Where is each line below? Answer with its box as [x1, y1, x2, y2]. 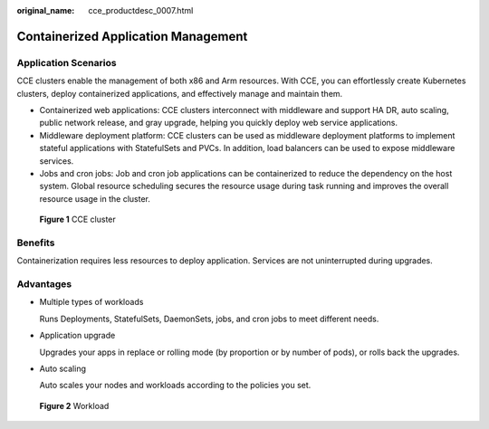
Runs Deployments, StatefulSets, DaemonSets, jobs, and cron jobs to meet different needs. [39, 313, 379, 324]
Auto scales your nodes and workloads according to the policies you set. [39, 380, 312, 391]
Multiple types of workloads [39, 297, 144, 308]
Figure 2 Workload [39, 400, 110, 411]
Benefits [16, 236, 55, 249]
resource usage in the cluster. [39, 193, 151, 204]
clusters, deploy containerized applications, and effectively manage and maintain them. [16, 88, 343, 99]
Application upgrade [39, 330, 116, 341]
